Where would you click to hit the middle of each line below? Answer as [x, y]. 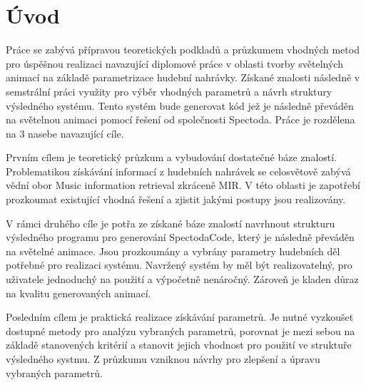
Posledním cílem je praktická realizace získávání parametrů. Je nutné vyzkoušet [180, 317]
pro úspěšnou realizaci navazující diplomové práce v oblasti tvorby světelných [174, 63]
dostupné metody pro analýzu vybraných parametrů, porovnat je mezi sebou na [181, 330]
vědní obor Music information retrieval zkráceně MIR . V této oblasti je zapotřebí [183, 185]
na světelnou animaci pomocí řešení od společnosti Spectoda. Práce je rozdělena [181, 119]
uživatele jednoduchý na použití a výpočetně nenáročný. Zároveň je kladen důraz [182, 279]
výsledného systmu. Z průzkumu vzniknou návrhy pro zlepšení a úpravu [163, 359]
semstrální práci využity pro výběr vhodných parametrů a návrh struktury [169, 91]
